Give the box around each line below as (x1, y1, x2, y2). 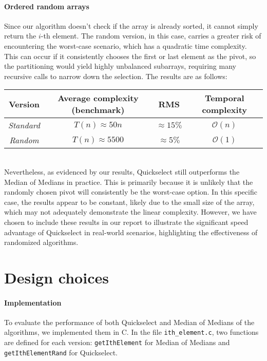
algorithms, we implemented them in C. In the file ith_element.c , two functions (4, 327, 259, 337)
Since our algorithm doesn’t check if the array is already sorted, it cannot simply (4, 20, 258, 31)
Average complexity (58, 92, 139, 104)
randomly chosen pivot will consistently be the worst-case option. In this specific (4, 186, 257, 197)
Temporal (204, 92, 244, 104)
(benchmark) (71, 104, 125, 116)
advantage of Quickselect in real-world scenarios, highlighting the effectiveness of (4, 226, 258, 237)
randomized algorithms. (4, 237, 79, 248)
